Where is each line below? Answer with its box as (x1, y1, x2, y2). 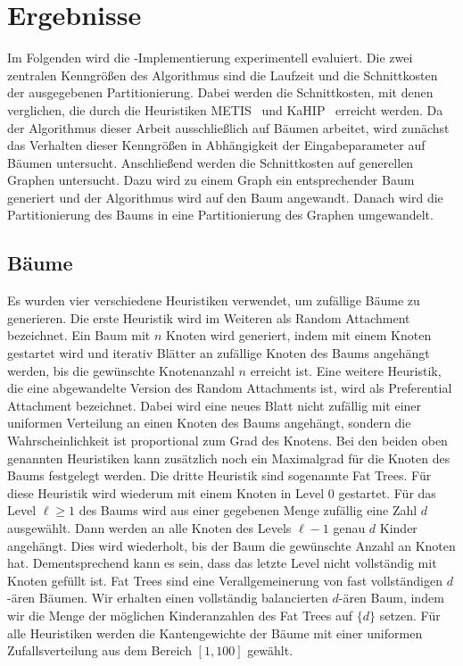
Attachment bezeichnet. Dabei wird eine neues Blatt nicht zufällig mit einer (7, 395, 422, 414)
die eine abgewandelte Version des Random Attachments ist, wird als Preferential (7, 379, 452, 397)
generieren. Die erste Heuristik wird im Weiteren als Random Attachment (7, 308, 410, 327)
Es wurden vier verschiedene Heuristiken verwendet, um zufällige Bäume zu (7, 291, 420, 310)
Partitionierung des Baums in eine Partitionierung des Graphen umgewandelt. (7, 205, 434, 224)
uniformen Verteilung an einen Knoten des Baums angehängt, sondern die (7, 413, 411, 432)
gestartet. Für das (338, 483, 436, 502)
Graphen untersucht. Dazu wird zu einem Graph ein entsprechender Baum (7, 171, 415, 189)
